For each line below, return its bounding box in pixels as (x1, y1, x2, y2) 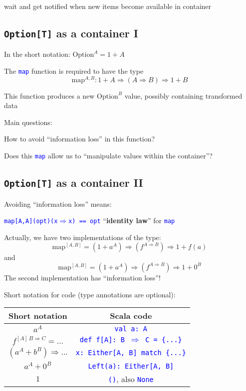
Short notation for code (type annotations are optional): (4, 289, 176, 299)
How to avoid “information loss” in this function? (4, 133, 155, 144)
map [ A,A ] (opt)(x (4, 218, 58, 225)
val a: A (114, 325, 148, 333)
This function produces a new (4, 90, 95, 101)
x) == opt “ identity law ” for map (68, 215, 175, 226)
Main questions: (4, 117, 52, 127)
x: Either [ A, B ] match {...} (75, 349, 186, 357)
